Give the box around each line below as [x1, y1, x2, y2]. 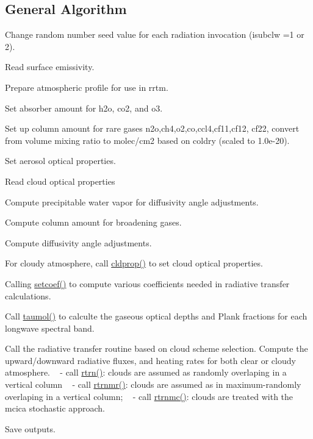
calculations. [5, 289, 51, 302]
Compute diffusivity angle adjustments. [5, 236, 152, 249]
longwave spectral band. [5, 321, 95, 334]
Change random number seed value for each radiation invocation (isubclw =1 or [5, 28, 304, 41]
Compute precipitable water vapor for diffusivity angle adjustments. [5, 195, 259, 208]
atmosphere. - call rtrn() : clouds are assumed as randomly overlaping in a [5, 366, 287, 379]
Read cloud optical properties [5, 174, 115, 187]
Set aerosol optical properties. [5, 154, 116, 167]
